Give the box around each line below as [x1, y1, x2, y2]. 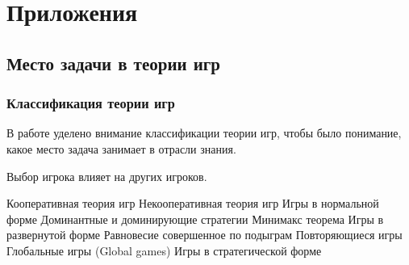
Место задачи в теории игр [6, 50, 220, 75]
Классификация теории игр [6, 93, 175, 113]
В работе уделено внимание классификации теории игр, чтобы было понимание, [6, 124, 402, 141]
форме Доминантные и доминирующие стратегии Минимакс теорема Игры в [6, 210, 384, 227]
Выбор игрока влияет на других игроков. [6, 167, 207, 184]
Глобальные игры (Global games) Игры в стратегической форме [6, 242, 322, 259]
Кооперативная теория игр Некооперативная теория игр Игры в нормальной [6, 195, 379, 212]
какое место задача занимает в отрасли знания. [6, 140, 236, 157]
